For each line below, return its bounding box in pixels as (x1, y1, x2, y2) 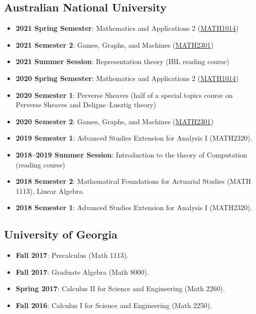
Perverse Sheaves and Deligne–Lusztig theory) (15, 99, 156, 110)
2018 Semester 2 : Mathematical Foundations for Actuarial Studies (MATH (15, 176, 251, 186)
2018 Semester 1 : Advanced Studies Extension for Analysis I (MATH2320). (15, 202, 253, 213)
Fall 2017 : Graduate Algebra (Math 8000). (15, 266, 149, 277)
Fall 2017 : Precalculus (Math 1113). (15, 250, 129, 260)
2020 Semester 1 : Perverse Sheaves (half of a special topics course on (15, 89, 233, 100)
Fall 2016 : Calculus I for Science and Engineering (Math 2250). (15, 300, 212, 310)
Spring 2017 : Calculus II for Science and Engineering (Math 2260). (15, 283, 225, 294)
